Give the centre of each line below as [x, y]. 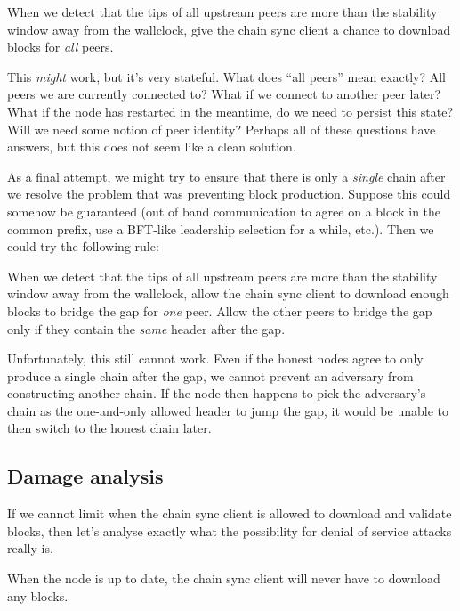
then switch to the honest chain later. [109, 428]
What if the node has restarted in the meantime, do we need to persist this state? [230, 111]
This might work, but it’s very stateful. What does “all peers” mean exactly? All [226, 76]
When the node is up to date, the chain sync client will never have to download [224, 578]
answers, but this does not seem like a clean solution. [152, 147]
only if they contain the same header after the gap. [146, 328]
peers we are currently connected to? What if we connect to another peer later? [224, 94]
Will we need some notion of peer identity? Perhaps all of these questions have [222, 129]
